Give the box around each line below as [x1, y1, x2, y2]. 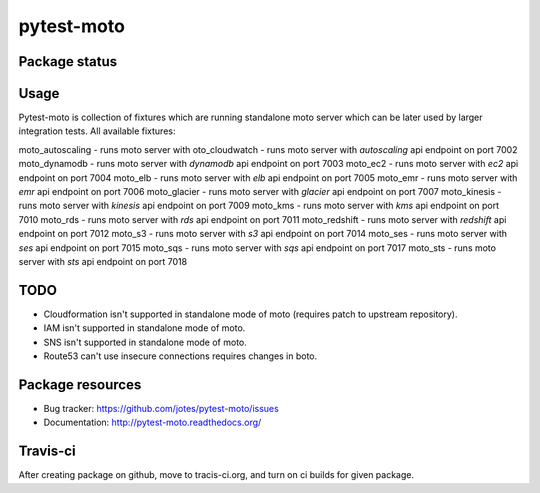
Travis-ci [18, 443, 76, 460]
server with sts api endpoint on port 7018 [18, 255, 188, 267]
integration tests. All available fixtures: [18, 125, 176, 137]
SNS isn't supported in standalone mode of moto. [43, 336, 247, 348]
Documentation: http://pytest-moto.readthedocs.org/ [43, 416, 262, 429]
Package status [18, 53, 118, 70]
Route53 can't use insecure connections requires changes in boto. [43, 350, 318, 362]
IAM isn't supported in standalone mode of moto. [43, 322, 246, 334]
